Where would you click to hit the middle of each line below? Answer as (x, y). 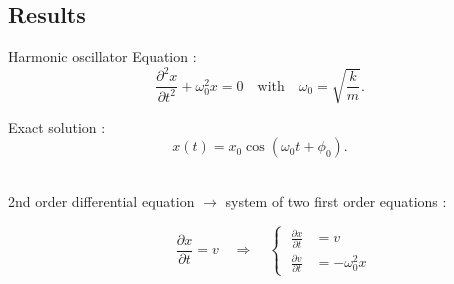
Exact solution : (57, 126)
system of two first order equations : (336, 200)
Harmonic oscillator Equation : (102, 56)
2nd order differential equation (101, 200)
